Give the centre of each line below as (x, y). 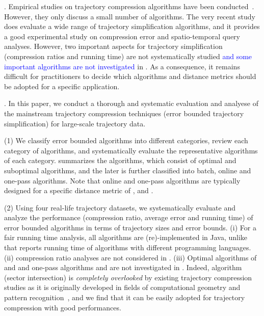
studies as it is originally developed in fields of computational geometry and (122, 287)
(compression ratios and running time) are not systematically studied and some (128, 56)
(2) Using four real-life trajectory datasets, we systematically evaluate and (120, 207)
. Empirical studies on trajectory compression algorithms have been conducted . (129, 6)
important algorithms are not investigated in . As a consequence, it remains (122, 66)
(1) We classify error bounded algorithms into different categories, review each (126, 140)
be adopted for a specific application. (62, 86)
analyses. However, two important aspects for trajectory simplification (113, 46)
